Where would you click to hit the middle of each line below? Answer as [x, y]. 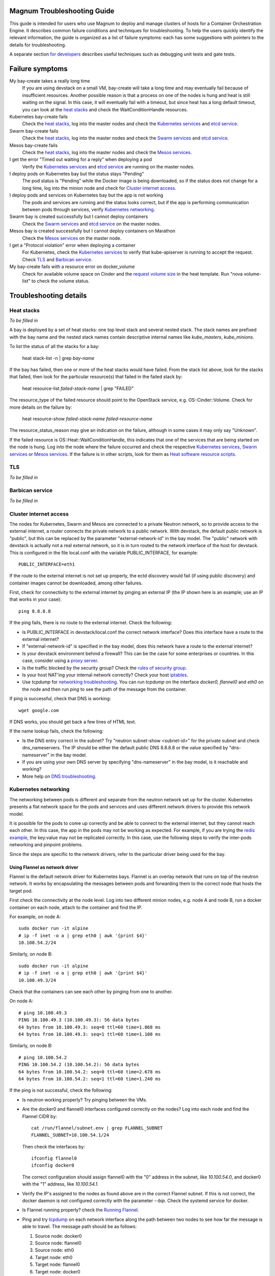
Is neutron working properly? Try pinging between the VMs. [85, 1099]
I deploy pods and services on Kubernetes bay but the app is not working [86, 195]
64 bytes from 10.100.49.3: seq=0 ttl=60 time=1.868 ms [90, 1027]
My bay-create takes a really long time [50, 81]
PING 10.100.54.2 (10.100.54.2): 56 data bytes [79, 1065]
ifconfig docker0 [53, 1165]
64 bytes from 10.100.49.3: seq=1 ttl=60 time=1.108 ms [90, 1034]
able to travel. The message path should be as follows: [79, 1226]
